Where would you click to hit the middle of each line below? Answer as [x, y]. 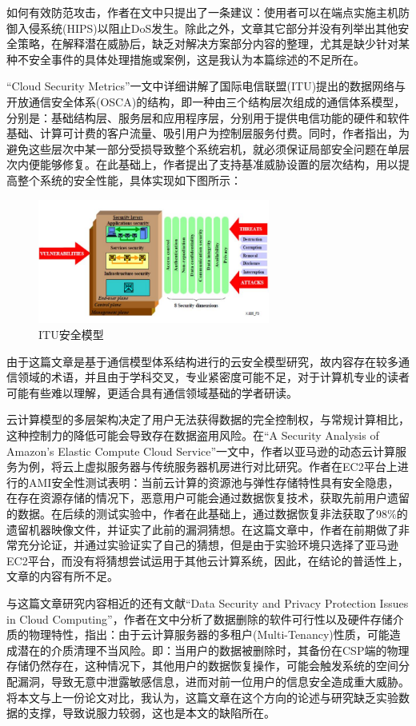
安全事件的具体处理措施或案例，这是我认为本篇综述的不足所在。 [196, 59]
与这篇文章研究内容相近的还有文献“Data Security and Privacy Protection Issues [208, 602]
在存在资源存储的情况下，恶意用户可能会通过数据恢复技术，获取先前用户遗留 [208, 498]
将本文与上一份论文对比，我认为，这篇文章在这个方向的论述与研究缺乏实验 [202, 697]
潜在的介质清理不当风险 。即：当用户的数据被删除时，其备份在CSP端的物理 [213, 650]
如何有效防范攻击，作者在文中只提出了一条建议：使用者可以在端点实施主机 [202, 12]
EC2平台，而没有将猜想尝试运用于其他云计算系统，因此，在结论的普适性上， [208, 560]
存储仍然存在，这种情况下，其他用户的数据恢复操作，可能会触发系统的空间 [202, 666]
